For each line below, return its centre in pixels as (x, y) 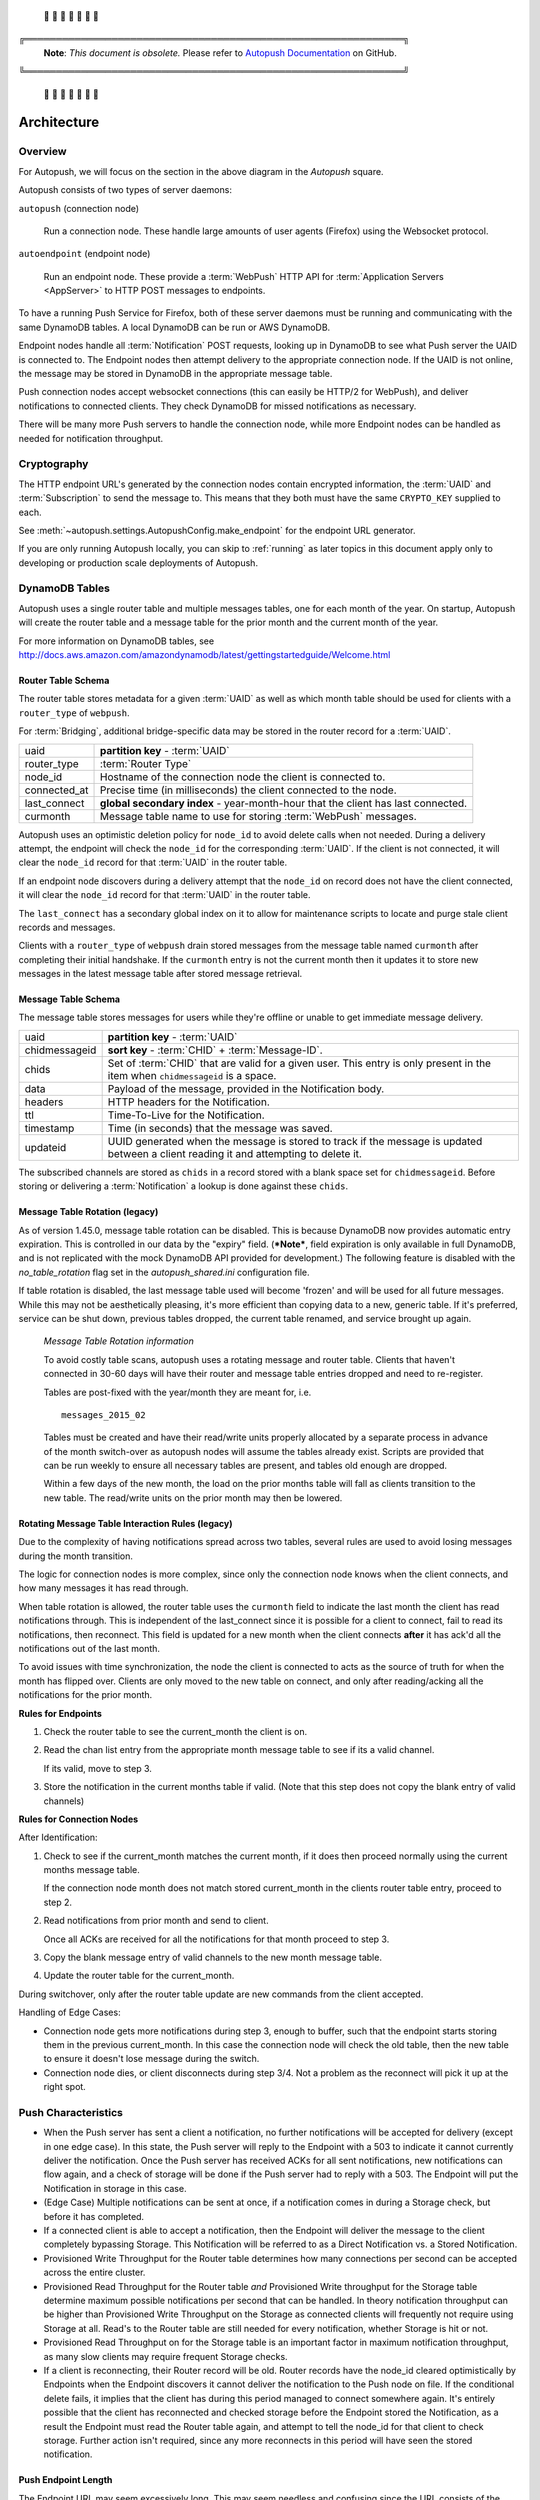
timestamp (49, 1128)
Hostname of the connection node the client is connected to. (243, 777)
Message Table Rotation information (118, 1341)
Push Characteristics (71, 2112)
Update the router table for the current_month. (139, 1976)
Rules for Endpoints (60, 1713)
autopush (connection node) (79, 208)
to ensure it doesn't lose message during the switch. (151, 2059)
